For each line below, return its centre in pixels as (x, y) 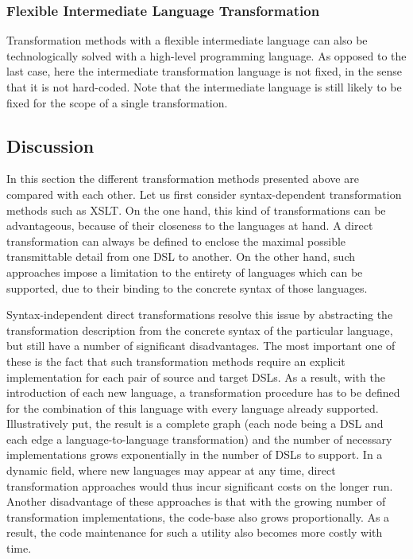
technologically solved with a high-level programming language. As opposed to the (206, 55)
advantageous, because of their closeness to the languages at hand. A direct (190, 225)
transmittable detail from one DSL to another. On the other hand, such (181, 256)
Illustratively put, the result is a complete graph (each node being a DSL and (195, 423)
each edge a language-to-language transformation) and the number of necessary (199, 439)
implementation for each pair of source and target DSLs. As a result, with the (196, 377)
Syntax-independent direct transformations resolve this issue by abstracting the (200, 314)
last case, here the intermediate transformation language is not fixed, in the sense (204, 71)
